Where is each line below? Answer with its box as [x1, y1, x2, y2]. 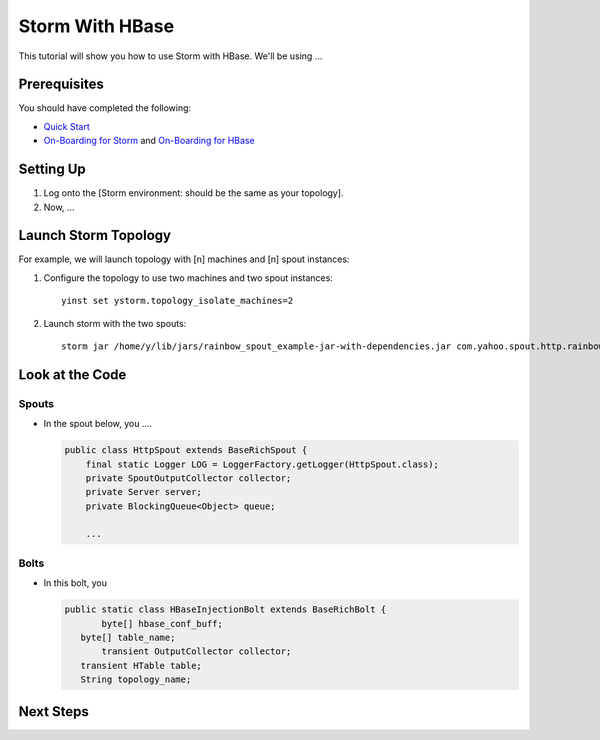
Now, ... [43, 201, 75, 213]
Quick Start [43, 120, 90, 132]
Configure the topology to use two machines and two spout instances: [43, 271, 334, 284]
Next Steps [18, 703, 89, 720]
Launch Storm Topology [18, 227, 172, 244]
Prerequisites [18, 76, 104, 93]
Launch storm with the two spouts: [43, 317, 187, 329]
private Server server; [85, 486, 202, 498]
